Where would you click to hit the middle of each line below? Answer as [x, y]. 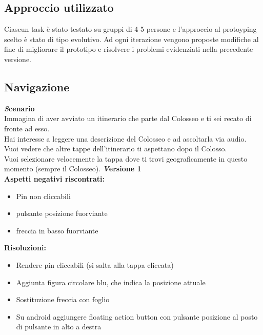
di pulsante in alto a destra [59, 327]
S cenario [19, 108]
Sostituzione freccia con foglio [63, 299]
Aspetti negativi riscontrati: [54, 178]
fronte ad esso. [27, 128]
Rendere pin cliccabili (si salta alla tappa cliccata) [95, 264]
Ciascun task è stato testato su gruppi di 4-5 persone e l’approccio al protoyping [130, 29]
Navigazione [37, 86]
